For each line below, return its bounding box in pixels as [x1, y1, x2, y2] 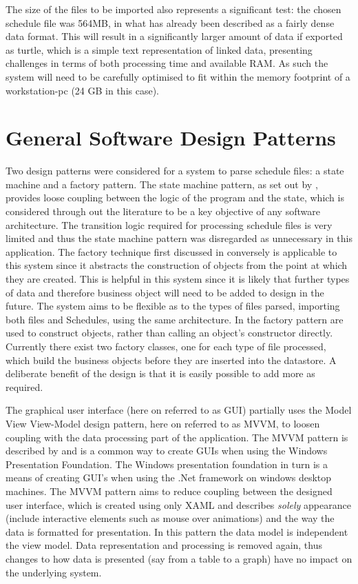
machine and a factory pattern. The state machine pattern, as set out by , [6, 177, 318, 191]
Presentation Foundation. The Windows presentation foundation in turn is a [6, 456, 328, 471]
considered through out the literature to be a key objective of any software [6, 204, 320, 219]
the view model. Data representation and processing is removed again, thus [6, 538, 322, 552]
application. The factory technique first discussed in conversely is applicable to [6, 244, 337, 259]
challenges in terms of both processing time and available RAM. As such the [6, 56, 328, 70]
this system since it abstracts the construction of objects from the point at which [6, 258, 348, 272]
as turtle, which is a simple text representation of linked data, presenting [6, 42, 313, 57]
